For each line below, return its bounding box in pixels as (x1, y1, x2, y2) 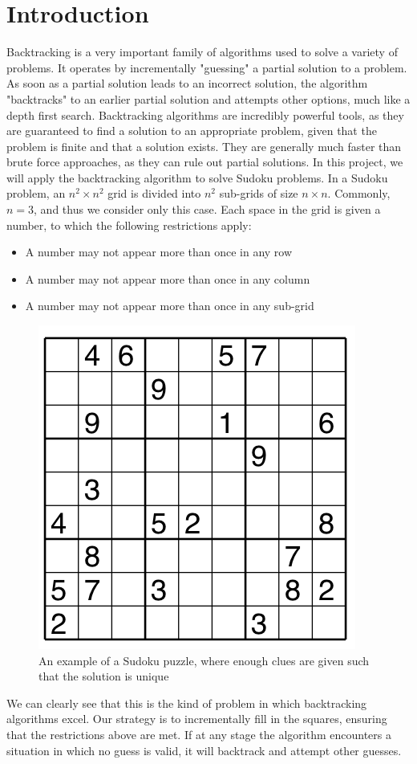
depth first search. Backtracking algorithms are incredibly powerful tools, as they (6, 106, 404, 123)
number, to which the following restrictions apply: (6, 216, 252, 233)
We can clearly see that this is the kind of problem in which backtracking (6, 694, 367, 711)
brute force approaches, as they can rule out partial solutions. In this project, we (6, 153, 403, 170)
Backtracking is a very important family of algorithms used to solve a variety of (6, 43, 398, 60)
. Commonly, (327, 185, 391, 202)
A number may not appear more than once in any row (25, 243, 293, 260)
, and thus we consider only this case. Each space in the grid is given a (34, 201, 381, 218)
